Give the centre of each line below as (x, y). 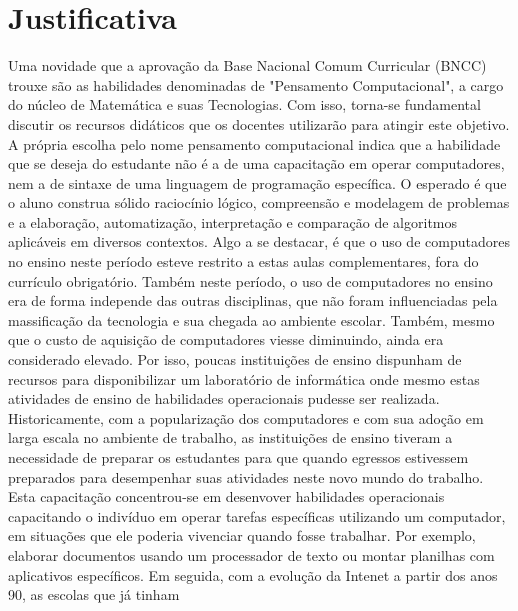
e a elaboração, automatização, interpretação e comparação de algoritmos (233, 221)
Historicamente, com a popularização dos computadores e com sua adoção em (246, 417)
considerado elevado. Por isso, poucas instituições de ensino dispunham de (235, 359)
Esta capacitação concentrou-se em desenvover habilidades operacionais (226, 496)
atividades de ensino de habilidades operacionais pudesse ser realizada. (224, 398)
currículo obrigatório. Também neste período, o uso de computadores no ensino (250, 280)
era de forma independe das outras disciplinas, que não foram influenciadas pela (253, 300)
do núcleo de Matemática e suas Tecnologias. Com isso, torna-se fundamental (244, 104)
